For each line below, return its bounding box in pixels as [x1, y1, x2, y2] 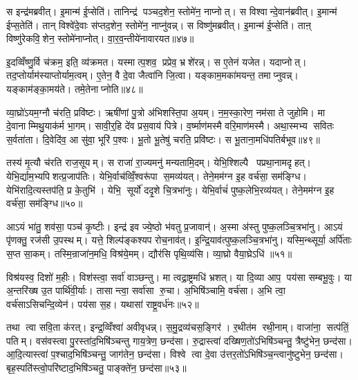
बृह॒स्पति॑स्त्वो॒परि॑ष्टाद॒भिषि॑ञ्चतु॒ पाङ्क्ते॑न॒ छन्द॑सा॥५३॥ [6, 361, 187, 375]
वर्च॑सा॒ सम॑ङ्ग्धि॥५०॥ [6, 196, 83, 210]
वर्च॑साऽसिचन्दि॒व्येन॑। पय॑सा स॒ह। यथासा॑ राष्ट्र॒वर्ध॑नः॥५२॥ [6, 296, 199, 311]
